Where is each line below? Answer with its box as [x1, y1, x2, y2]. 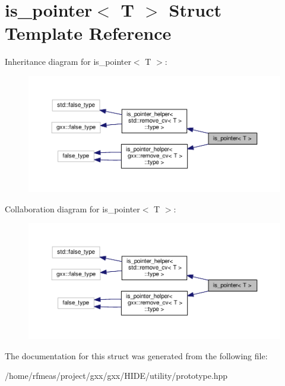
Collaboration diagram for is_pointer [5, 202, 140, 215]
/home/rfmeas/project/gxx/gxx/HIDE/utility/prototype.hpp [5, 369, 228, 382]
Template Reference [5, 21, 172, 45]
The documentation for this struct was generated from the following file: [5, 349, 268, 362]
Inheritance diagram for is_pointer [5, 55, 131, 68]
